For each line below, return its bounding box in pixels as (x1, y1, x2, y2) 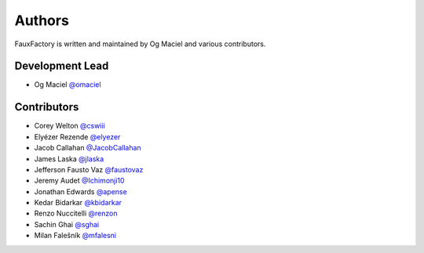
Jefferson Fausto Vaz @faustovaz (34, 164, 144, 174)
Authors (14, 12, 70, 29)
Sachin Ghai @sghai (34, 219, 100, 229)
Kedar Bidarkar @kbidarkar (34, 198, 122, 208)
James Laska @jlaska (34, 154, 104, 164)
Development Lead (14, 60, 109, 73)
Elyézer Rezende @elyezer (34, 132, 121, 141)
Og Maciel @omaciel (34, 80, 101, 89)
